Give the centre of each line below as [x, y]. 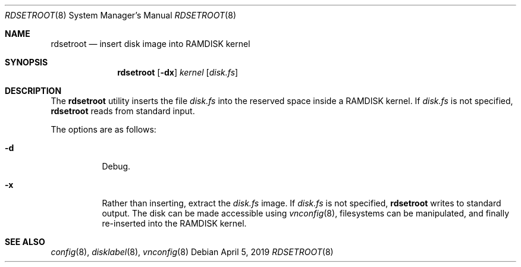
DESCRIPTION [33, 91]
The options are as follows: [103, 129]
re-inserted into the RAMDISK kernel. [174, 223]
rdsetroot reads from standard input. [123, 111]
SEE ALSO [25, 242]
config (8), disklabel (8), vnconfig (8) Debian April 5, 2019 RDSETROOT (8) [192, 252]
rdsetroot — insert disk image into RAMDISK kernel [150, 44]
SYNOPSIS [26, 62]
